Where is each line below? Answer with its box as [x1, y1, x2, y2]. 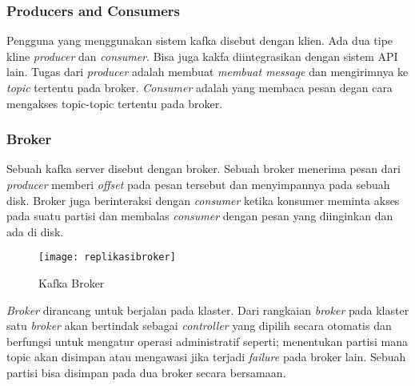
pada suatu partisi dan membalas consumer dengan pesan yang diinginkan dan [6, 207, 393, 224]
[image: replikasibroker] [38, 251, 176, 263]
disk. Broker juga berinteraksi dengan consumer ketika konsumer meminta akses [6, 191, 400, 208]
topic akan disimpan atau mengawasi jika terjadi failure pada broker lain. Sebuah [6, 348, 406, 365]
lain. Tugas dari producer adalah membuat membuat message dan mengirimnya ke [6, 63, 409, 80]
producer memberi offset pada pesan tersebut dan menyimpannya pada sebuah [6, 176, 390, 192]
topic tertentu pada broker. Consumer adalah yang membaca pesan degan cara [6, 79, 393, 95]
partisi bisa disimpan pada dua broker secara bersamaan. [6, 364, 286, 380]
